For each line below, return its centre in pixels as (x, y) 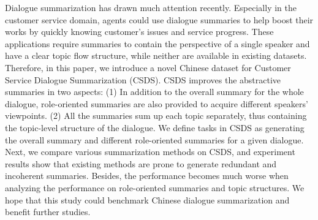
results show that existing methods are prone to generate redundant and (141, 163)
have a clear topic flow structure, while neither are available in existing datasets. (156, 55)
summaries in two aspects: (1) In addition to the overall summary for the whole (154, 92)
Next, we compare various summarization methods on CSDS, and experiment (150, 152)
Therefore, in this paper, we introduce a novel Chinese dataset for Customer (148, 67)
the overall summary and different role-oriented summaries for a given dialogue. (154, 139)
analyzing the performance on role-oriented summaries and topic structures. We (155, 187)
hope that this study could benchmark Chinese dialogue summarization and (147, 199)
